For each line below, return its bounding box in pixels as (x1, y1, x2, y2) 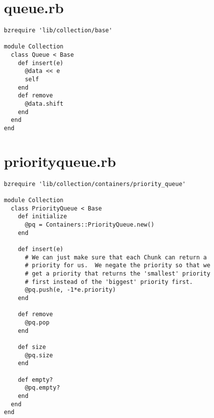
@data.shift (24, 100, 64, 108)
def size (18, 343, 46, 350)
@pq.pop (24, 319, 50, 326)
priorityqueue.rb (4, 151, 116, 171)
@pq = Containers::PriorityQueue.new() (24, 221, 154, 229)
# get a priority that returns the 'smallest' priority (24, 270, 211, 277)
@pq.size (24, 351, 53, 359)
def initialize (18, 213, 67, 220)
